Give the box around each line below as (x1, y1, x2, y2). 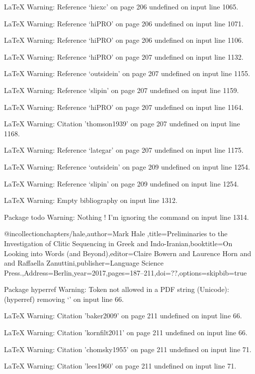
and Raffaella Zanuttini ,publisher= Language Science (4, 258, 164, 268)
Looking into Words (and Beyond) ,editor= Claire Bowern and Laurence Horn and (4, 248, 252, 258)
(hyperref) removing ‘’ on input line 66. (4, 293, 124, 304)
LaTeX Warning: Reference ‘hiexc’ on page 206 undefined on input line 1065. (4, 1, 239, 11)
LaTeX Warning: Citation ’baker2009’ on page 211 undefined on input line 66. (4, 310, 242, 321)
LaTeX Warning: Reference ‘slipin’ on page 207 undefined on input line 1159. (4, 85, 239, 95)
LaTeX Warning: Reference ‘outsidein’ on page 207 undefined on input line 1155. (4, 68, 250, 79)
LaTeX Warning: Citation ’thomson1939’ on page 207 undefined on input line (4, 118, 240, 129)
